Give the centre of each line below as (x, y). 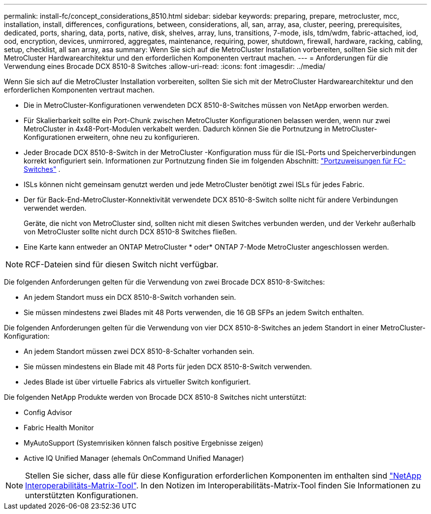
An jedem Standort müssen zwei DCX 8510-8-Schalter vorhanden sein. (139, 351)
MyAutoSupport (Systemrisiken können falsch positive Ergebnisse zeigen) (144, 443)
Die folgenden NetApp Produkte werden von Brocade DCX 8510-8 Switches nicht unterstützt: (155, 397)
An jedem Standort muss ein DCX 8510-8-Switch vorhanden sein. (130, 297)
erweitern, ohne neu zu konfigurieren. (139, 137)
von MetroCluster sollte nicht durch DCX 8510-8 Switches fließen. (130, 232)
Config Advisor (48, 412)
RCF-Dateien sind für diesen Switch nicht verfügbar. (122, 264)
